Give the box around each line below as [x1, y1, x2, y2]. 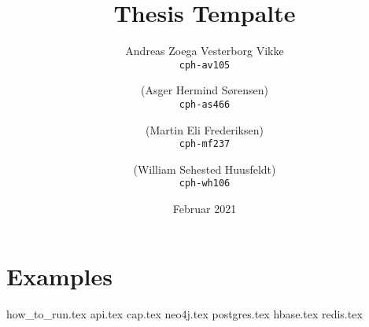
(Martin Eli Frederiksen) [146, 121, 264, 138]
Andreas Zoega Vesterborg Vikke [125, 42, 284, 59]
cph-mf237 [179, 138, 231, 150]
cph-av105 [179, 59, 231, 71]
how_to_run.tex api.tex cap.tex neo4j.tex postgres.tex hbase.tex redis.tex [6, 305, 363, 321]
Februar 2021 [172, 200, 237, 217]
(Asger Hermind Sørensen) [140, 82, 269, 98]
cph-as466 [179, 98, 231, 110]
